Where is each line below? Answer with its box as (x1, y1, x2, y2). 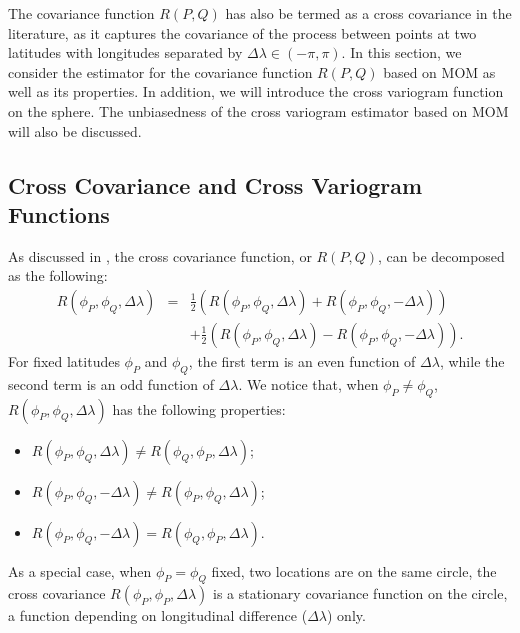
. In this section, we (341, 42, 462, 63)
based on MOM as (383, 61, 496, 82)
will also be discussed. (8, 120, 142, 141)
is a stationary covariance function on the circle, (213, 583, 508, 604)
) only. (327, 605, 366, 626)
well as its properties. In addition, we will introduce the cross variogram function (8, 81, 504, 102)
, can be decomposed (377, 245, 505, 266)
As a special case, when (8, 560, 152, 581)
